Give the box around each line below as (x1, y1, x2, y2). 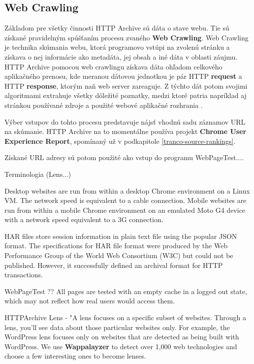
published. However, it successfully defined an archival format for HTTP (4, 260, 223, 270)
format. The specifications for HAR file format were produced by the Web (4, 240, 228, 251)
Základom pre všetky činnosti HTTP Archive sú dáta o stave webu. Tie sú (4, 23, 229, 33)
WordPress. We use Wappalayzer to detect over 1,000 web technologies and (4, 341, 237, 351)
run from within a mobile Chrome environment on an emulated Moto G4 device (4, 204, 246, 215)
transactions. (4, 269, 43, 280)
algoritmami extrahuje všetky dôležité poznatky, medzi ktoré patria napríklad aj (4, 90, 247, 100)
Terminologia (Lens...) (4, 168, 71, 179)
